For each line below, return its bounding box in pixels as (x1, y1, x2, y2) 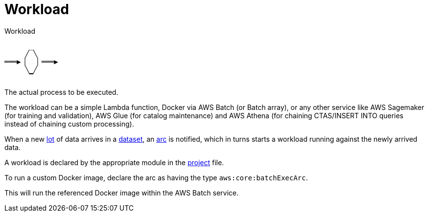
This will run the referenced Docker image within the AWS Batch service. (4, 188, 239, 197)
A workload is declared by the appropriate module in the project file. (4, 158, 224, 167)
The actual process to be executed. (4, 87, 119, 96)
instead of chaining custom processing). (4, 119, 134, 128)
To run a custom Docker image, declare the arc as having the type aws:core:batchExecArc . (4, 173, 308, 182)
